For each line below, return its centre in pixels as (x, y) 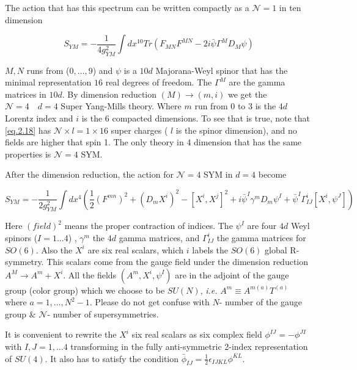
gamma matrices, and (159, 237)
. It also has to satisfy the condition (112, 358)
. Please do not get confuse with (149, 302)
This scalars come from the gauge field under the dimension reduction (178, 262)
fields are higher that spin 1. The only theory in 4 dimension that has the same (153, 142)
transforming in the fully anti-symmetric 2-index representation (189, 346)
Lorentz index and (39, 118)
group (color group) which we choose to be (85, 290)
